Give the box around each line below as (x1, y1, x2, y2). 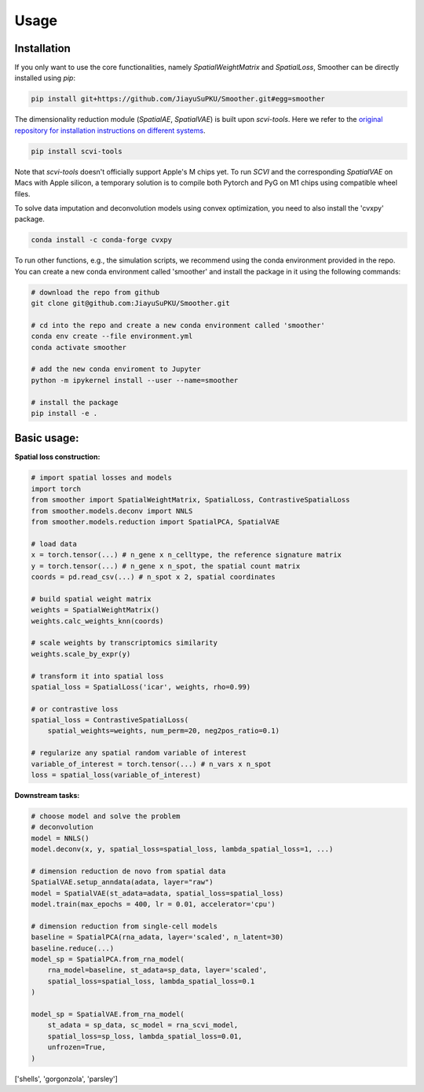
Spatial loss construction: (14, 452, 101, 461)
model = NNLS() (31, 833, 90, 843)
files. (14, 189, 31, 198)
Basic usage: (14, 432, 79, 445)
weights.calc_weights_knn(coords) (31, 616, 164, 625)
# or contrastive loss (31, 704, 119, 713)
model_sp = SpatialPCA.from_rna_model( (31, 955, 185, 964)
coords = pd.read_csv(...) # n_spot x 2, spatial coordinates (31, 572, 276, 581)
